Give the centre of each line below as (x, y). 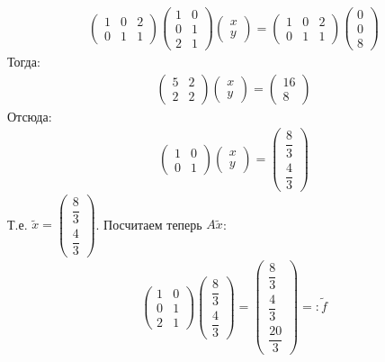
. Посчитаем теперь (149, 224)
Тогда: (24, 62)
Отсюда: (30, 116)
